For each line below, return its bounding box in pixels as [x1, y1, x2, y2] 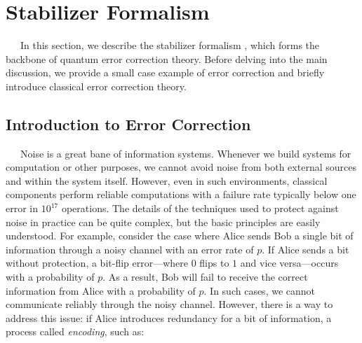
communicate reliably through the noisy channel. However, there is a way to [6, 297, 333, 311]
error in [6, 201, 39, 216]
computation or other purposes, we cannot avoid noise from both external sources [6, 160, 356, 174]
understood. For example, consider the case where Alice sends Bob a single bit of [6, 228, 354, 243]
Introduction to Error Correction [6, 113, 251, 134]
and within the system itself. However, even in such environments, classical [6, 173, 328, 188]
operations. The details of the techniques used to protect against [61, 201, 339, 216]
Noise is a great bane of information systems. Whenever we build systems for [20, 146, 351, 160]
